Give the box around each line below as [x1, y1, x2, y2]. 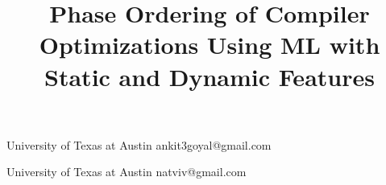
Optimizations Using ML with [39, 28, 380, 61]
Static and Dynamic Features [44, 60, 375, 92]
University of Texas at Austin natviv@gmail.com [6, 163, 247, 180]
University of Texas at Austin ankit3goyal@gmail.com [6, 136, 272, 153]
